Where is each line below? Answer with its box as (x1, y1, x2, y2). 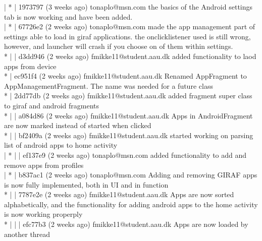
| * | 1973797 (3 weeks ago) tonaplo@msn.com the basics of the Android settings (4, 2, 253, 12)
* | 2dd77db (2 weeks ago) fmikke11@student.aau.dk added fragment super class (4, 90, 252, 101)
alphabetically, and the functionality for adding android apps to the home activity (4, 199, 258, 209)
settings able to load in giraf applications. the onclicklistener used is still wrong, (4, 31, 251, 41)
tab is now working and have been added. (4, 11, 133, 22)
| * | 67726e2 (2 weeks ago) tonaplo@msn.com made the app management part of (4, 21, 255, 32)
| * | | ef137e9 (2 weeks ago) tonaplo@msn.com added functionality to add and (4, 149, 247, 160)
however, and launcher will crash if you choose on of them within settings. (4, 41, 233, 51)
